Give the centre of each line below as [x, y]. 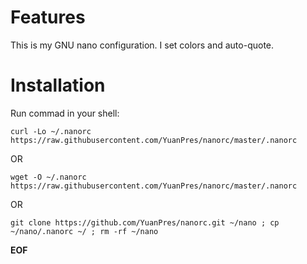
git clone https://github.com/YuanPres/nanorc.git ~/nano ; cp [145, 222]
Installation [58, 85]
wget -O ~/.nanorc [48, 177]
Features [48, 17]
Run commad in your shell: [65, 113]
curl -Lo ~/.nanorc [51, 131]
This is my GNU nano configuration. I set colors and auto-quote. [142, 45]
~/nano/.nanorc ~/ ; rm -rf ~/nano [84, 231]
